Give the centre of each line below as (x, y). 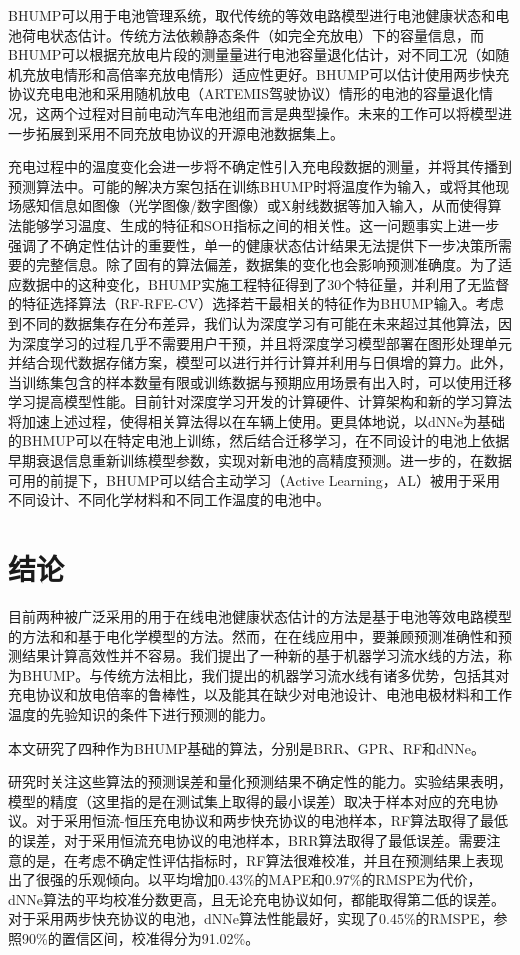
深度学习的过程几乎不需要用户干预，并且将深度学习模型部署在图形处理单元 (266, 342)
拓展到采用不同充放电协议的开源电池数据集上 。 (189, 132)
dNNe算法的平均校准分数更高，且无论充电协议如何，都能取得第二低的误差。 (256, 898)
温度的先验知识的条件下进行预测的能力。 (141, 713)
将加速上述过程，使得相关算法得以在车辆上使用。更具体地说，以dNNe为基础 (256, 420)
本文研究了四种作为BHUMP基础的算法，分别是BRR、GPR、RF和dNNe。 (247, 747)
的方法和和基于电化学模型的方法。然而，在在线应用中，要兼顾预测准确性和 (253, 635)
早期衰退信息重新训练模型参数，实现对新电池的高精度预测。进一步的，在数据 (260, 460)
